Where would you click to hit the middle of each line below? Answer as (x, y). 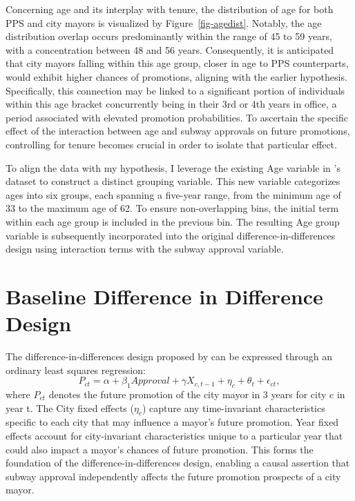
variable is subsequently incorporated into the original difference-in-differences (171, 235)
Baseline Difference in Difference (164, 296)
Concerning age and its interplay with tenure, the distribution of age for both (170, 9)
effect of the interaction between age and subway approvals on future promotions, (178, 131)
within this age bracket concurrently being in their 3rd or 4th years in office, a (171, 104)
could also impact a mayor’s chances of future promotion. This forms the (160, 449)
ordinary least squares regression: (76, 370)
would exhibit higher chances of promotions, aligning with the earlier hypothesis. (176, 76)
